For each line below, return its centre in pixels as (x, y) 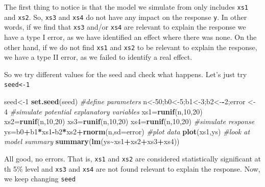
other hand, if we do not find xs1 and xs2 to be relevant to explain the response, (131, 47)
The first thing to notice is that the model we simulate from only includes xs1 (126, 7)
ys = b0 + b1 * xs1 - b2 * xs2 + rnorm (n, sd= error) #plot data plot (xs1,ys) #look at (127, 131)
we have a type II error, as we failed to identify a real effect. (98, 57)
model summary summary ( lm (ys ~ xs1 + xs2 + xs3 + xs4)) (92, 141)
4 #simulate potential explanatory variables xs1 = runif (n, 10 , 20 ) (103, 111)
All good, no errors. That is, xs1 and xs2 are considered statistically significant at (132, 159)
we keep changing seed (40, 179)
